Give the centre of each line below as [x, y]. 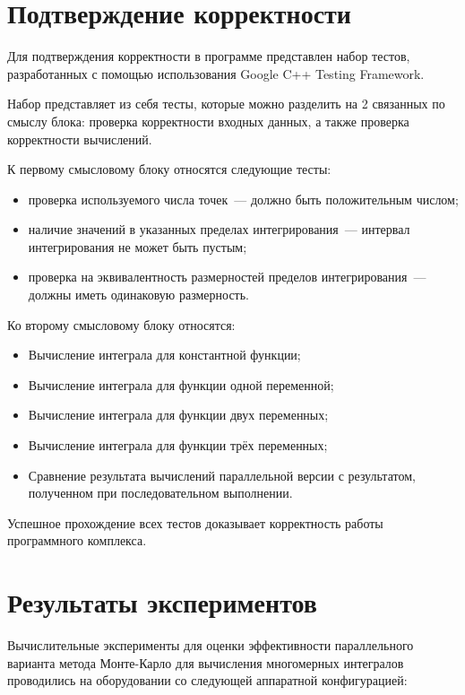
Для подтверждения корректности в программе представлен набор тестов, [209, 56]
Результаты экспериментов [162, 602]
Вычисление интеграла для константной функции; [164, 355]
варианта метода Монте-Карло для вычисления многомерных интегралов [206, 662]
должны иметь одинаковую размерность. [139, 295]
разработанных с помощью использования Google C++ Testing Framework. [216, 73]
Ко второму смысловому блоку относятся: [121, 324]
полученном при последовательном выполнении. [160, 493]
